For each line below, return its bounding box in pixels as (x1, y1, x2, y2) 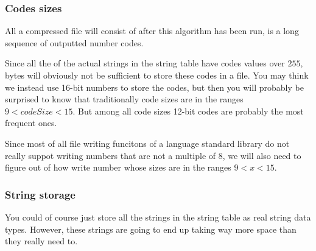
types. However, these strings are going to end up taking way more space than (5, 222, 297, 235)
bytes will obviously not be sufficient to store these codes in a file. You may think (5, 69, 309, 81)
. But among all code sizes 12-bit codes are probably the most (72, 104, 304, 117)
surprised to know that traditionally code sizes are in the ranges (5, 93, 244, 105)
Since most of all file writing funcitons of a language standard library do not (5, 136, 290, 149)
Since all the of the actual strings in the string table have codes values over (5, 57, 285, 69)
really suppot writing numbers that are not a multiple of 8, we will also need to (5, 149, 301, 161)
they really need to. (5, 235, 78, 247)
